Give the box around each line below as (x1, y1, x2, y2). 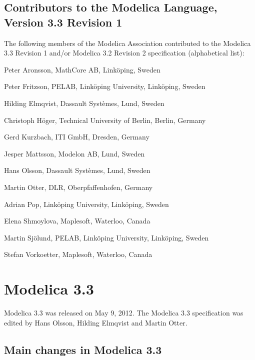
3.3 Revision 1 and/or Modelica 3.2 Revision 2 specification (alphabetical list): (4, 47, 244, 58)
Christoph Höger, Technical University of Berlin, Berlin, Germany (4, 114, 206, 125)
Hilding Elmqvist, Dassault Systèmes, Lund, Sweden (4, 97, 164, 108)
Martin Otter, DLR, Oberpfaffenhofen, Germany (4, 181, 153, 192)
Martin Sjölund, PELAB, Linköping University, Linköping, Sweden (4, 232, 209, 242)
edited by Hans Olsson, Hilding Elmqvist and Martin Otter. (4, 317, 187, 327)
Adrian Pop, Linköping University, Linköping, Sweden (4, 198, 169, 209)
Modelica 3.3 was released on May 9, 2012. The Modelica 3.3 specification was (4, 307, 243, 318)
